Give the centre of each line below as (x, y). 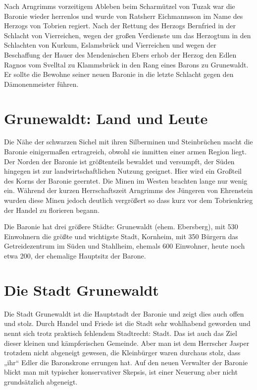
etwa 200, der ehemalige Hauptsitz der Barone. (75, 256)
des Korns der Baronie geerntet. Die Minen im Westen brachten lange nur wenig (126, 180)
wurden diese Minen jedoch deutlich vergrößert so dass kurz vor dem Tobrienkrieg (128, 200)
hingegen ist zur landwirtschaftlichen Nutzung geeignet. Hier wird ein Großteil (123, 171)
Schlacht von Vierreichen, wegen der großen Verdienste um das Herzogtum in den (128, 35)
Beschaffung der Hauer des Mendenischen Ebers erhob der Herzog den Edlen (120, 54)
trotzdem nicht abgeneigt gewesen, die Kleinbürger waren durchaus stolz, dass (122, 353)
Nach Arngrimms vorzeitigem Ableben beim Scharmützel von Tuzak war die (120, 6)
